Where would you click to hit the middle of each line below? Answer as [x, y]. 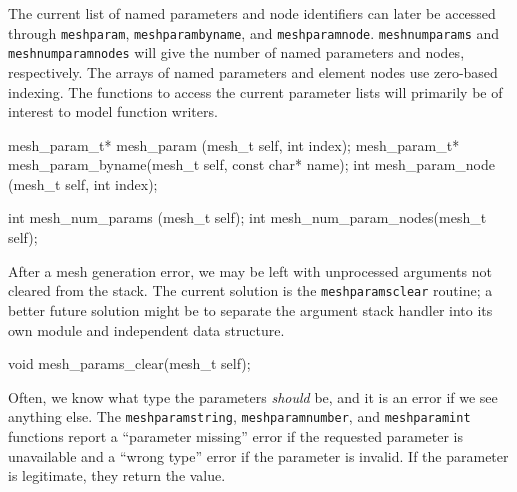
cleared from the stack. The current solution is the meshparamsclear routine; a [250, 290]
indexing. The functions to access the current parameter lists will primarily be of [255, 91]
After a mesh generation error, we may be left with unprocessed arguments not [250, 270]
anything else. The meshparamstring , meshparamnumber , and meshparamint [239, 416]
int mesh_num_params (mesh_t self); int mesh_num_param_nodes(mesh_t [247, 217]
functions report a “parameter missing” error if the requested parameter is [235, 435]
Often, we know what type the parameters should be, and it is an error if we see [253, 396]
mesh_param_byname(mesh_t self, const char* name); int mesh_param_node [251, 164]
